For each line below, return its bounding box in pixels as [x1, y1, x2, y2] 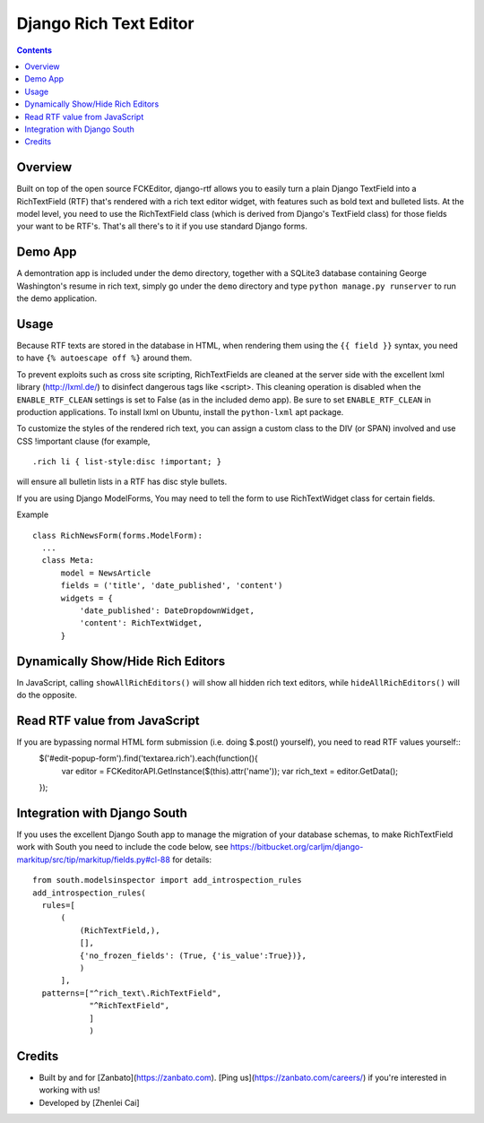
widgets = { [60, 592, 114, 603]
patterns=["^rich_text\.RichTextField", [41, 988, 222, 998]
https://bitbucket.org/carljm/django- [229, 842, 364, 852]
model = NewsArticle [60, 567, 151, 578]
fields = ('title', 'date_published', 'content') [60, 581, 283, 591]
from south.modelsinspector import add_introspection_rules [32, 875, 302, 885]
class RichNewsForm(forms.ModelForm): [32, 530, 203, 540]
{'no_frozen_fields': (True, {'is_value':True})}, [79, 950, 307, 961]
